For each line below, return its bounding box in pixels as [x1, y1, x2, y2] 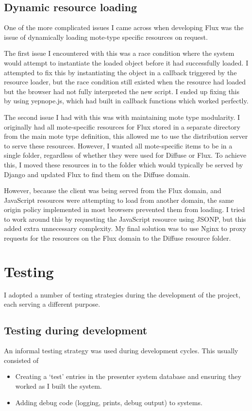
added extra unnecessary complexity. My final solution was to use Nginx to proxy [4, 223, 247, 233]
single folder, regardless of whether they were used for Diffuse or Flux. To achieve [4, 150, 247, 160]
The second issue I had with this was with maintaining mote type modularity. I [4, 112, 240, 122]
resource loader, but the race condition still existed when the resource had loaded [4, 77, 246, 87]
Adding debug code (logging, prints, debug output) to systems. [15, 397, 202, 407]
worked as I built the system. [15, 380, 102, 391]
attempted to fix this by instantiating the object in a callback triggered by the [4, 67, 237, 77]
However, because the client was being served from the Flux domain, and [4, 185, 221, 196]
